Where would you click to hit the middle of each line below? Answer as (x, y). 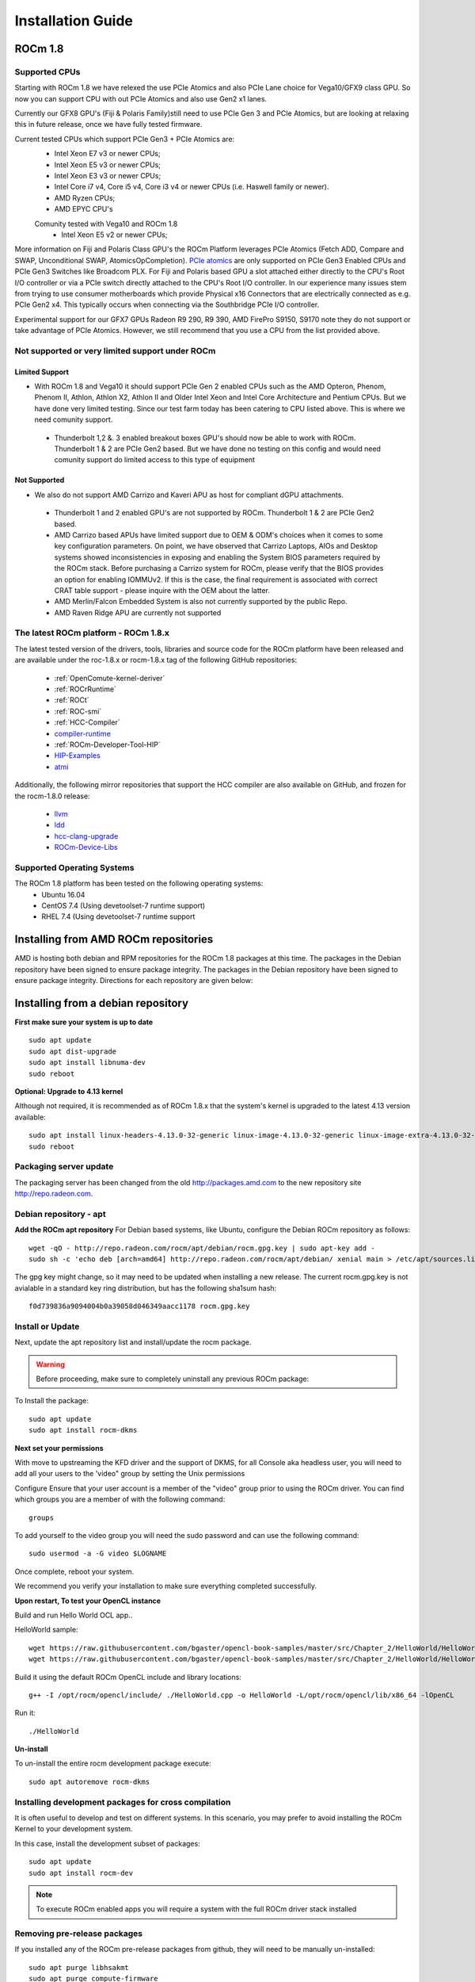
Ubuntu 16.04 (63, 894)
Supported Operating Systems (74, 867)
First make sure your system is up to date (84, 1022)
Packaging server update (64, 1167)
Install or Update (47, 1326)
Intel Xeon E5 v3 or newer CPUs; (108, 165)
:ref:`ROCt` (72, 700)
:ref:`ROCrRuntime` (85, 689)
